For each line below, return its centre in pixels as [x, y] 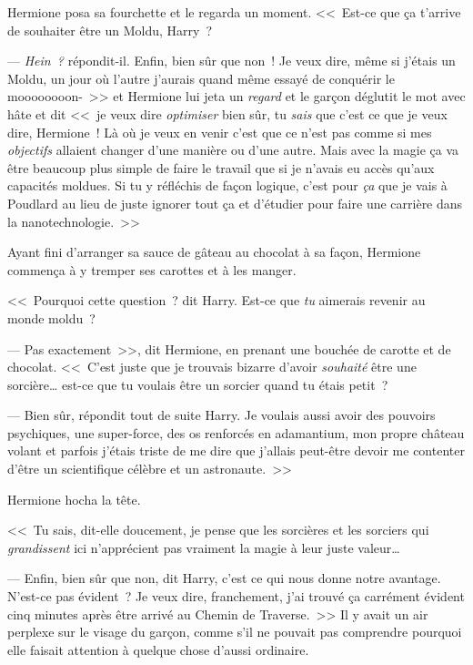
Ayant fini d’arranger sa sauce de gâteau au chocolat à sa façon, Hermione [214, 252]
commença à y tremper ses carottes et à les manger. [152, 269]
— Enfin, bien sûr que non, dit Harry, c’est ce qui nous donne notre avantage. [224, 578]
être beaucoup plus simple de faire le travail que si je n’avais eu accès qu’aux [221, 167]
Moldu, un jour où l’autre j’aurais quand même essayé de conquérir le [201, 78]
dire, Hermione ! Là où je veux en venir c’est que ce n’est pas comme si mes [220, 132]
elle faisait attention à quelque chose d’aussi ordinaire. [158, 649]
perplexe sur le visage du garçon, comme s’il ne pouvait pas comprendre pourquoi [235, 632]
